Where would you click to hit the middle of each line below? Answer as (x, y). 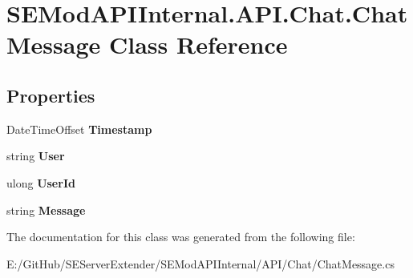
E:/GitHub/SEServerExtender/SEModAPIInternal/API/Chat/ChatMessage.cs (200, 263)
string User (36, 156)
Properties (51, 95)
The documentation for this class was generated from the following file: (181, 237)
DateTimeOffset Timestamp (79, 129)
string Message (46, 210)
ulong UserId (41, 182)
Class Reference (198, 44)
